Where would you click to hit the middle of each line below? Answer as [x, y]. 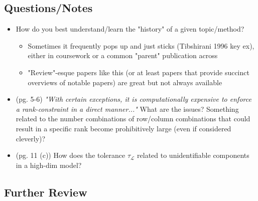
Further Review [46, 192]
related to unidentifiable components [193, 155]
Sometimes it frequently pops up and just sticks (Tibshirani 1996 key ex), [141, 45]
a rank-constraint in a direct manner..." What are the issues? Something [127, 109]
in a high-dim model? [49, 165]
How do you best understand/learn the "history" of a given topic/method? [130, 29]
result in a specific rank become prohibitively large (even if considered [123, 128]
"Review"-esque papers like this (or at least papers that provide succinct [139, 72]
